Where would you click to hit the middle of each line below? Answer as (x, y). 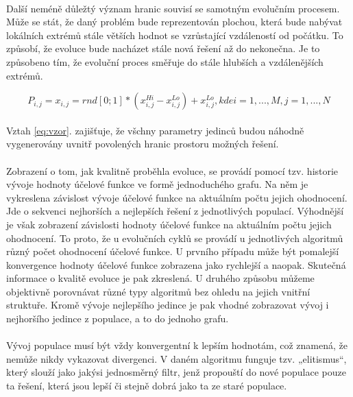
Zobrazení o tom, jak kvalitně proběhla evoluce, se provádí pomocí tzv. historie (172, 170)
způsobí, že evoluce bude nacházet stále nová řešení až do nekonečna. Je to (163, 48)
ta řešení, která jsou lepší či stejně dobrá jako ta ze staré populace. (147, 386)
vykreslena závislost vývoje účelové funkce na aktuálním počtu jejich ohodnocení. (177, 197)
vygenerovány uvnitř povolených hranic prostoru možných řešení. (143, 144)
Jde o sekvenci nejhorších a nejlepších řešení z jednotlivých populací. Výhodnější (175, 211)
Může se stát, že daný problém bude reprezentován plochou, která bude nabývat (174, 22)
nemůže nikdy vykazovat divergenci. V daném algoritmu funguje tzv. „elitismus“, (176, 358)
